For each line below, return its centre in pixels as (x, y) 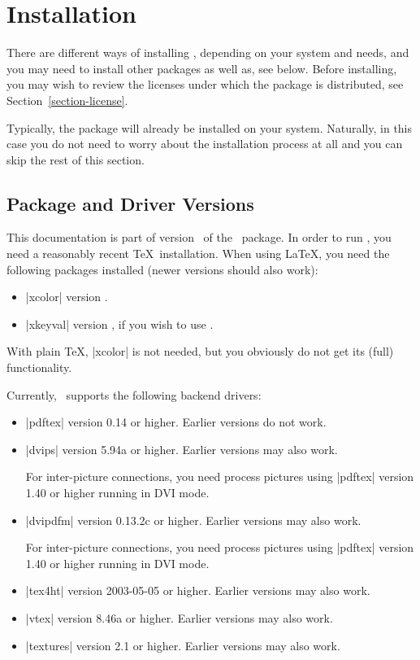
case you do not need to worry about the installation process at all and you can (205, 144)
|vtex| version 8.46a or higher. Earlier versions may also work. (179, 617)
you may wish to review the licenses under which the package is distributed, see (205, 84)
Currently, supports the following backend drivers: (134, 394)
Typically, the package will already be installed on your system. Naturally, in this (210, 127)
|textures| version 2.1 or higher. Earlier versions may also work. (183, 645)
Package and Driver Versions (130, 203)
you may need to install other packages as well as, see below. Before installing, (202, 68)
